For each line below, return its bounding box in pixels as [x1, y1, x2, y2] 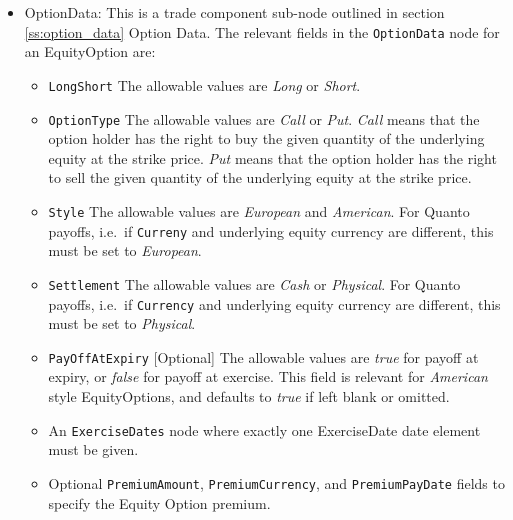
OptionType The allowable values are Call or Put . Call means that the [48, 108, 480, 129]
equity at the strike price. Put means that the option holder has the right [48, 147, 497, 168]
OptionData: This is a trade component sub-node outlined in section [24, 2, 445, 22]
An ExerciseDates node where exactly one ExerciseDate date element [48, 419, 481, 440]
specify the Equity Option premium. [48, 492, 271, 513]
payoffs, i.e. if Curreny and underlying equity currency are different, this [48, 220, 494, 241]
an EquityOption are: [24, 41, 156, 62]
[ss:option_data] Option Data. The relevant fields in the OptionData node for [24, 21, 500, 42]
